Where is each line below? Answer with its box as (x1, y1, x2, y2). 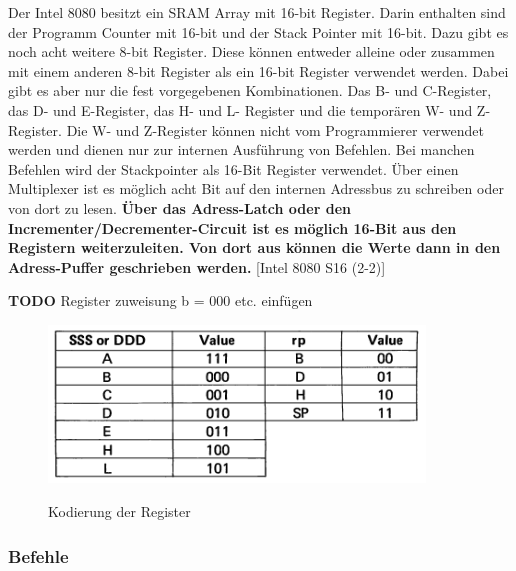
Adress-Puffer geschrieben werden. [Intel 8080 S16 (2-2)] (8, 256, 386, 277)
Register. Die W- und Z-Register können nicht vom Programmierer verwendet (8, 119, 484, 140)
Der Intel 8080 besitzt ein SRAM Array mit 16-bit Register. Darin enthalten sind (8, 2, 506, 22)
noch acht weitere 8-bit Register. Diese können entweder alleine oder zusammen (8, 41, 495, 62)
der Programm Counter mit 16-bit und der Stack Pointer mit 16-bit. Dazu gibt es (8, 21, 509, 42)
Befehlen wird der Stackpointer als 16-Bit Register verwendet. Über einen (8, 158, 459, 179)
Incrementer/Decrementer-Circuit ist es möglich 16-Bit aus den (8, 217, 457, 238)
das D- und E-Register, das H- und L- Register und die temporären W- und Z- (8, 99, 491, 120)
